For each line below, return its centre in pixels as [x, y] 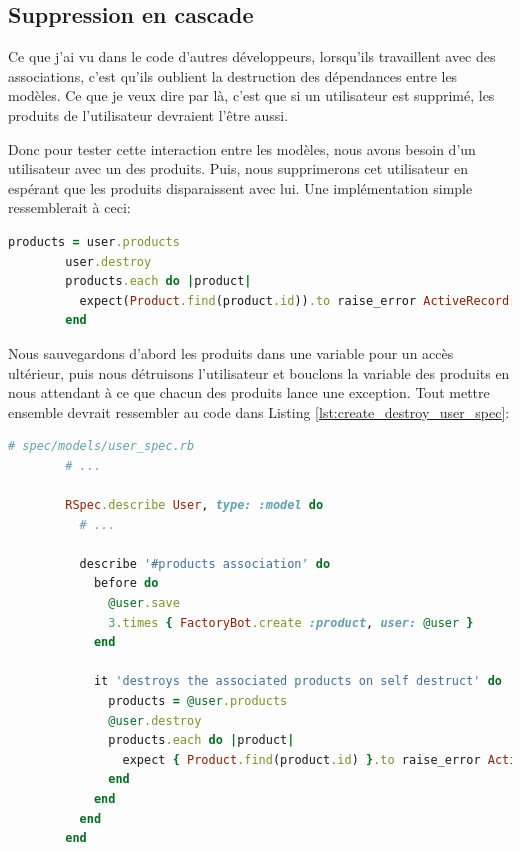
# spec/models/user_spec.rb [101, 446]
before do [126, 583]
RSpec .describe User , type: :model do [194, 505]
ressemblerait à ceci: [69, 207]
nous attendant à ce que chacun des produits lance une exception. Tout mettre [249, 392]
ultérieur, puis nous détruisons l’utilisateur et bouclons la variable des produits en [259, 372]
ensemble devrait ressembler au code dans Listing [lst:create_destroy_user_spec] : [259, 411]
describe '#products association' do [205, 563]
